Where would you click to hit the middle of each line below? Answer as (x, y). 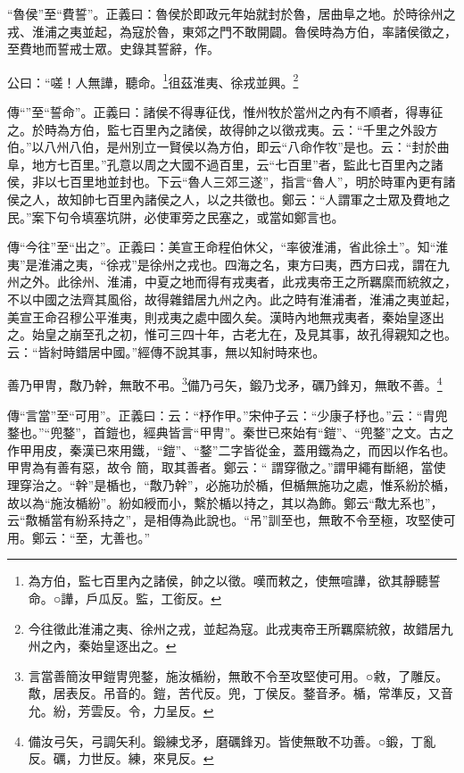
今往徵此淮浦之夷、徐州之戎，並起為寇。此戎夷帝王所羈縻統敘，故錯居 (234, 628)
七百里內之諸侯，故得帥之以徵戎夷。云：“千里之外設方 (278, 129)
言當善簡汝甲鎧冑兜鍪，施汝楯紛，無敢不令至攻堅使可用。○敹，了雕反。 (238, 675)
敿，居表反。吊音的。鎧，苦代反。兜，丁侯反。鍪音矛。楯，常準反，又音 (240, 693)
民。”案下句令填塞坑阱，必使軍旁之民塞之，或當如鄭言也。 (176, 216)
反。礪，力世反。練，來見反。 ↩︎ (121, 758)
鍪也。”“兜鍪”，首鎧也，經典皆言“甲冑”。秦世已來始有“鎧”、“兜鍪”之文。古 (224, 432)
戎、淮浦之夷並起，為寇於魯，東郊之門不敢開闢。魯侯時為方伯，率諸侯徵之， (232, 31)
